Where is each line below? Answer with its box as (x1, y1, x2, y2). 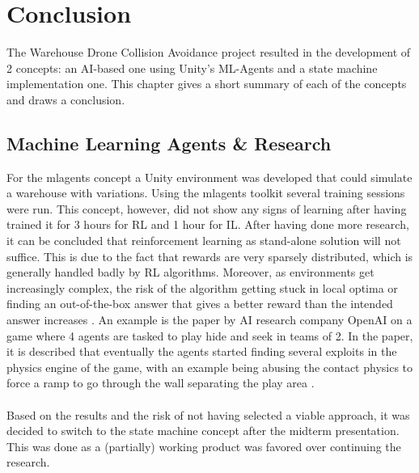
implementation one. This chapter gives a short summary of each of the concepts (6, 75, 407, 92)
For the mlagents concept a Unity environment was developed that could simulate (6, 168, 413, 185)
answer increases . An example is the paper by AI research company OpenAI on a (6, 311, 413, 328)
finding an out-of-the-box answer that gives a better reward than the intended (6, 295, 393, 312)
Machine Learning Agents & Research (6, 130, 332, 155)
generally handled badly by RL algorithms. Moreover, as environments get (6, 264, 375, 281)
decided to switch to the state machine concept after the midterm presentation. (6, 422, 400, 439)
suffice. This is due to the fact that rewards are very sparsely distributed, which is (6, 247, 413, 264)
